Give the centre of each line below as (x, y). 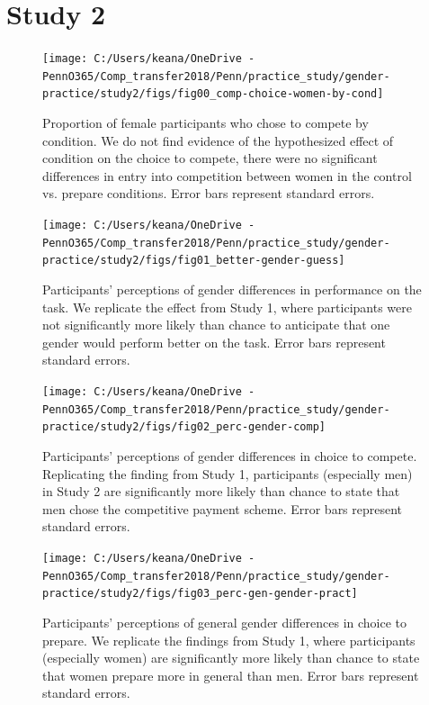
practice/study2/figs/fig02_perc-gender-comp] (184, 427)
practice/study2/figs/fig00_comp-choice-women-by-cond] (213, 94)
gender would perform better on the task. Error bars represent (214, 342)
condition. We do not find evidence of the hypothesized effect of (218, 140)
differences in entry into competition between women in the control (227, 175)
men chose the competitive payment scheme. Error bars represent (223, 508)
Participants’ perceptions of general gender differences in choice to (225, 622)
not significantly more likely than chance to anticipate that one (216, 325)
